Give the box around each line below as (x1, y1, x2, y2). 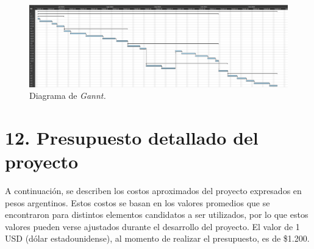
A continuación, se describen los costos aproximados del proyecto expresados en (5, 184, 302, 197)
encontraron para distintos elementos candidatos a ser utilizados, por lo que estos (5, 208, 309, 221)
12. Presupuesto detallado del (5, 125, 259, 150)
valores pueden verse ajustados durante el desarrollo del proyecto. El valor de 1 (5, 220, 300, 233)
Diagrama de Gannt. (29, 89, 106, 102)
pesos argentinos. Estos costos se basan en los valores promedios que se (5, 196, 270, 209)
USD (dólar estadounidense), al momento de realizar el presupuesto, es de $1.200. (5, 232, 310, 245)
